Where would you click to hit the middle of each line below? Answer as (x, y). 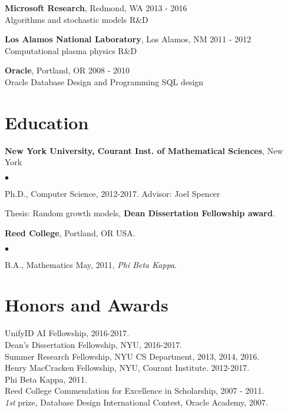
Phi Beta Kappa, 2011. (46, 379)
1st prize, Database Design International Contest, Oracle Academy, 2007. (136, 402)
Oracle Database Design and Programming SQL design (104, 81)
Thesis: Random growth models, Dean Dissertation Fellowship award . (140, 213)
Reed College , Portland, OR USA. (70, 233)
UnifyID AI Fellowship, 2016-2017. (67, 333)
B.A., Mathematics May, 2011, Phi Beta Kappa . (91, 264)
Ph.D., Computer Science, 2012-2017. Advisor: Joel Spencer (112, 193)
